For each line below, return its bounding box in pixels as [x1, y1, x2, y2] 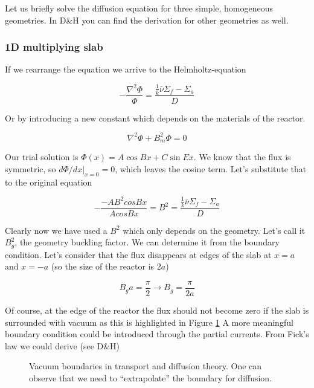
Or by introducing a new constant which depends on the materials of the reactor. [5, 111, 306, 124]
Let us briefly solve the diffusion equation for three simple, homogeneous [5, 2, 274, 14]
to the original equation [5, 175, 92, 188]
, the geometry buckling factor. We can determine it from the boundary [14, 236, 280, 248]
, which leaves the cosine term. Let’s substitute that [115, 162, 307, 175]
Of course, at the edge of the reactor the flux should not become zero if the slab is [5, 303, 309, 316]
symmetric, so [5, 162, 56, 175]
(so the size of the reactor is [51, 260, 155, 273]
